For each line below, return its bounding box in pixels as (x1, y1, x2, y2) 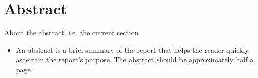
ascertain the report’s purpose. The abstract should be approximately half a (16, 54, 254, 65)
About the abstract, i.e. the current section (4, 27, 139, 38)
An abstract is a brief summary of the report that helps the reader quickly (16, 44, 249, 55)
